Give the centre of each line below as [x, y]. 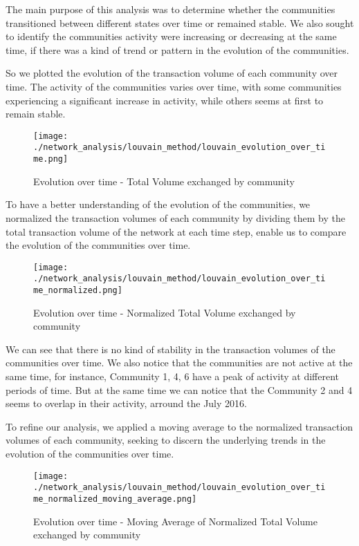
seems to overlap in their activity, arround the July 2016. [126, 403]
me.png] [51, 159]
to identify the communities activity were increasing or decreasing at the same [171, 36]
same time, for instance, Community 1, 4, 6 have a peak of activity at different [173, 376]
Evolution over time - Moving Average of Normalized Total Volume [175, 521]
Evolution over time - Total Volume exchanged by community [164, 181]
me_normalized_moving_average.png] [115, 499]
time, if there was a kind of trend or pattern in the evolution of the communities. [177, 49]
